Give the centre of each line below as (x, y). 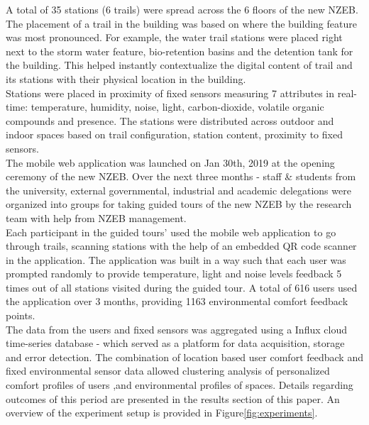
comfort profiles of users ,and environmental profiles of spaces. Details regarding (180, 385)
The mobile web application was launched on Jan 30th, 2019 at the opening (170, 162)
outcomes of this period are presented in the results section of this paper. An (173, 398)
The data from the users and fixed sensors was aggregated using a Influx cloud (176, 329)
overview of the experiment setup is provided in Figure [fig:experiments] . (162, 413)
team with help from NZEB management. (96, 217)
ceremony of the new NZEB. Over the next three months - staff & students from (181, 176)
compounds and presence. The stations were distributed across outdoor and (170, 120)
